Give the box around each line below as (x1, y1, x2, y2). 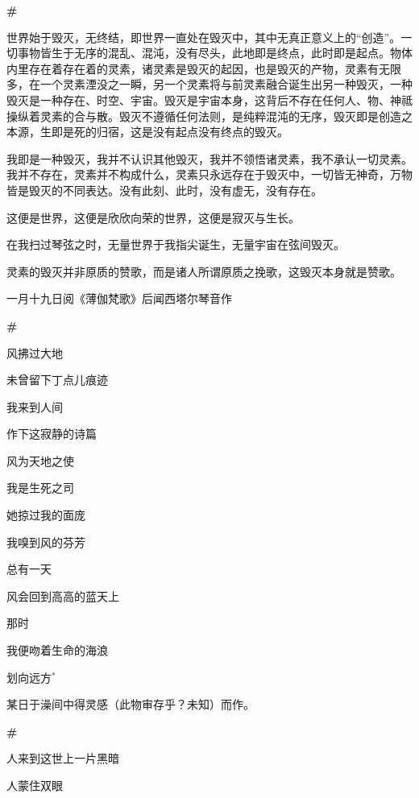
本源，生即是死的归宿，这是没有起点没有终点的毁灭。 (6, 123, 288, 140)
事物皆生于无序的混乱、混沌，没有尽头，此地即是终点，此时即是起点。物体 (17, 44, 413, 61)
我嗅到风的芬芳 (6, 533, 85, 550)
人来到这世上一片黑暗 (6, 750, 119, 767)
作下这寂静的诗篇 (6, 425, 97, 442)
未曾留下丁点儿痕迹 (6, 371, 108, 388)
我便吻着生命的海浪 (6, 642, 108, 659)
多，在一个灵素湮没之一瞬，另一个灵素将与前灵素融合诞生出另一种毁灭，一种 (6, 76, 413, 93)
